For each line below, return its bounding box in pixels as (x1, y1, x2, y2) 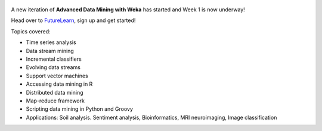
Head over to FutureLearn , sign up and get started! (11, 17, 136, 24)
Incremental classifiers (26, 55, 82, 63)
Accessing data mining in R (26, 80, 93, 88)
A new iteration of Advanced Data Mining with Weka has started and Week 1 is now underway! (11, 6, 246, 13)
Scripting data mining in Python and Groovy (26, 105, 134, 113)
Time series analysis (26, 39, 77, 46)
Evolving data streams (26, 64, 80, 71)
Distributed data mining (26, 89, 83, 96)
